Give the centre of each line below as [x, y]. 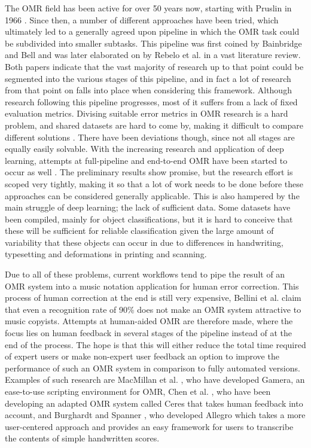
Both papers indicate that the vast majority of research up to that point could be [154, 66]
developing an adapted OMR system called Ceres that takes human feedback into [154, 403]
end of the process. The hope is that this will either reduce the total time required [155, 344]
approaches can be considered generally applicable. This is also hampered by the [152, 195]
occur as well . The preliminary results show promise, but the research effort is [149, 172]
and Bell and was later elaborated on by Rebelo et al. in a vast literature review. [153, 55]
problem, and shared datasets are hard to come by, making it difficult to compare [154, 125]
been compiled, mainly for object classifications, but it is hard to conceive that [149, 219]
